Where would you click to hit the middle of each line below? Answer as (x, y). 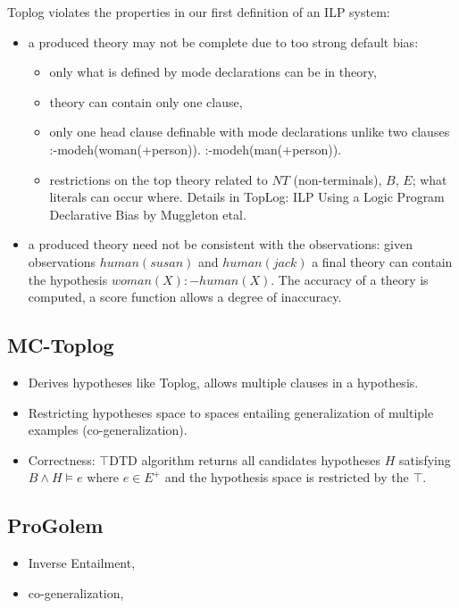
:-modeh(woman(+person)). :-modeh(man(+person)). (196, 149)
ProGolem (55, 525)
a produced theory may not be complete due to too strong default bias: (223, 42)
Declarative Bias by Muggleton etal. (148, 214)
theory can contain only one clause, (146, 101)
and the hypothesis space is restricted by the (287, 477)
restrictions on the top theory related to (159, 179)
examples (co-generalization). (108, 430)
